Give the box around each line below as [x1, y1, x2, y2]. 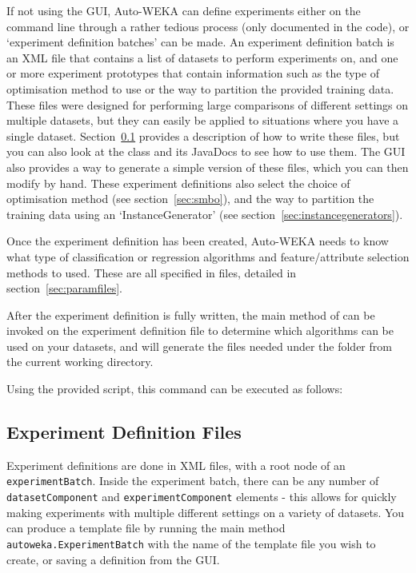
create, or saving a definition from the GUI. [6, 551, 220, 567]
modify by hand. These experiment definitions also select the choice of [6, 174, 350, 191]
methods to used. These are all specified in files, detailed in [6, 264, 297, 281]
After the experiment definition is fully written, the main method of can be [6, 306, 375, 323]
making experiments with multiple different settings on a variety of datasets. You [6, 503, 405, 520]
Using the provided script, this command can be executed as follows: [6, 380, 343, 397]
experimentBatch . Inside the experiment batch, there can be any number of [6, 472, 379, 489]
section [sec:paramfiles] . [6, 280, 122, 296]
